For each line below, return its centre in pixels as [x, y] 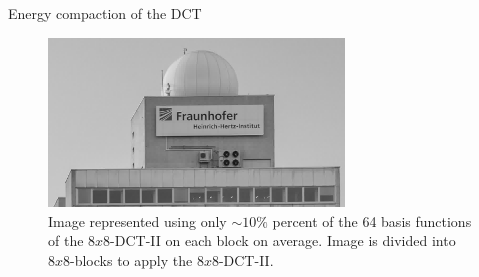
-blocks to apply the [131, 259]
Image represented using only [137, 220]
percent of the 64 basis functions [372, 220]
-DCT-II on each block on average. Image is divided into [283, 240]
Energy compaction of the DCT [105, 13]
